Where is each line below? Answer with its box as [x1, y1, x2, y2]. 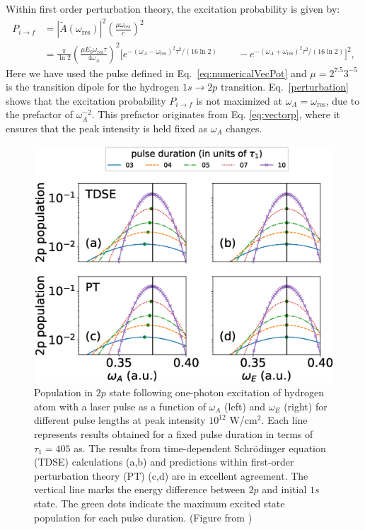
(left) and [224, 398, 266, 413]
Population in [34, 385, 93, 400]
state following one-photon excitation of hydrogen [109, 385, 324, 400]
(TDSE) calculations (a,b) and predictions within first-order [34, 454, 294, 469]
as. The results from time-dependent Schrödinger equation [74, 440, 326, 455]
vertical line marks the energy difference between [34, 482, 245, 497]
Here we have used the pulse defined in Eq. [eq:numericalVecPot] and [6, 65, 307, 80]
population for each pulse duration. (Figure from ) [34, 509, 253, 524]
